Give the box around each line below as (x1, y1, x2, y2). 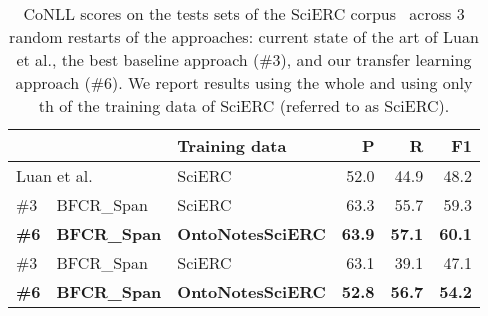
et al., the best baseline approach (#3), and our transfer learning (16, 48, 472, 71)
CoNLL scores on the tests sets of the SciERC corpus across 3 (23, 2, 465, 25)
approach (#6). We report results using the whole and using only (15, 71, 473, 94)
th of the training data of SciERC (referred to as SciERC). (38, 94, 450, 117)
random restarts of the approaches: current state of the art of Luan (9, 25, 479, 48)
